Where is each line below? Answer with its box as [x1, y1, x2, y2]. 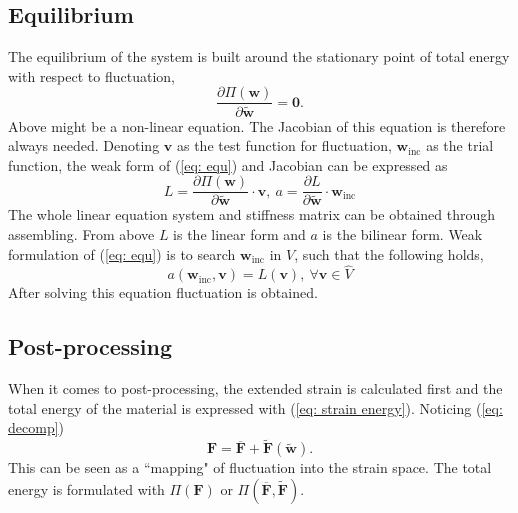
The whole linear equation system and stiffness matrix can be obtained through [8, 204, 496, 225]
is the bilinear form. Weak [322, 224, 483, 245]
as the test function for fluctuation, [176, 135, 392, 156]
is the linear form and [173, 224, 306, 245]
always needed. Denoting [8, 135, 160, 156]
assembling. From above [8, 224, 155, 245]
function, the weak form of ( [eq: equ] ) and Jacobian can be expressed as [8, 154, 448, 175]
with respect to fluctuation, [8, 65, 175, 86]
